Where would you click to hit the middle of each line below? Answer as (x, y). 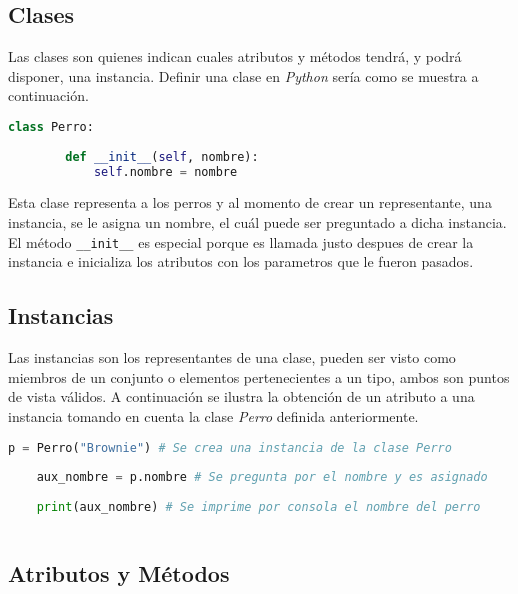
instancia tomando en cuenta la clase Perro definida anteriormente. (213, 415)
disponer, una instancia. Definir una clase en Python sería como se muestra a (243, 75)
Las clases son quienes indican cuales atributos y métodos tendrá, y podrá (235, 56)
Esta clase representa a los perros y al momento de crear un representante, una (250, 202)
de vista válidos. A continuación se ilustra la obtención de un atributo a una (241, 396)
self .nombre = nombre (165, 171)
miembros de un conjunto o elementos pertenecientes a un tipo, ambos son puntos (259, 376)
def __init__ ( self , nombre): (162, 156)
